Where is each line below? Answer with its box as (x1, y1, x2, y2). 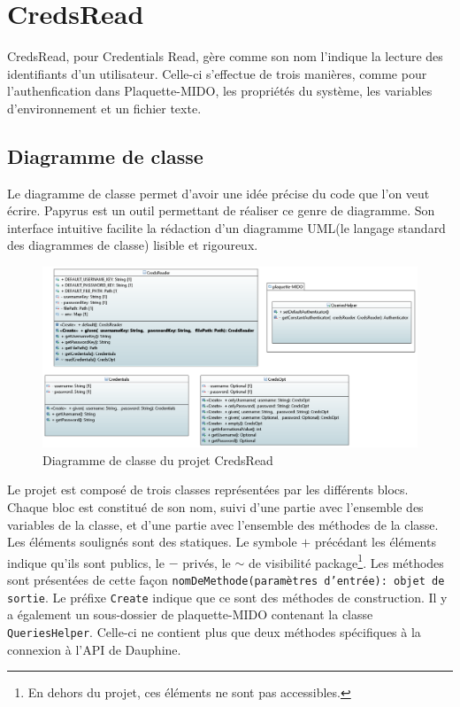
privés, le (182, 553, 231, 571)
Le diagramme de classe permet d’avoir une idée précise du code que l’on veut (7, 183, 430, 202)
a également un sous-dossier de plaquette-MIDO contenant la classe (7, 605, 373, 624)
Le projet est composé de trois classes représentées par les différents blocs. (7, 480, 409, 499)
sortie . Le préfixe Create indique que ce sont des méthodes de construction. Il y (7, 587, 448, 606)
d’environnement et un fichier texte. (7, 98, 202, 117)
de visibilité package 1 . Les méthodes (248, 550, 444, 571)
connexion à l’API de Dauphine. (7, 640, 181, 658)
